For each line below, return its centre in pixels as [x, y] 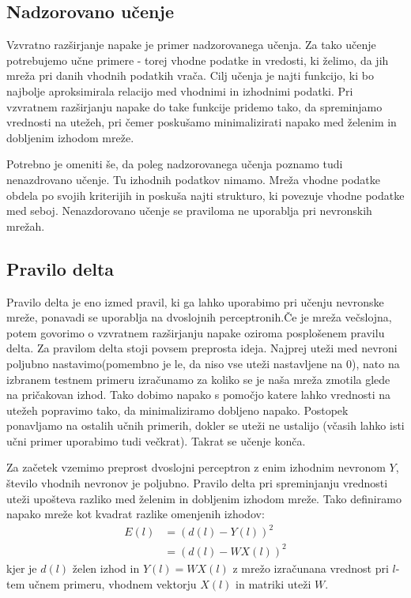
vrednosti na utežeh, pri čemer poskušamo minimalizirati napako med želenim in [202, 122]
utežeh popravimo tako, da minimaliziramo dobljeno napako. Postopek [177, 410]
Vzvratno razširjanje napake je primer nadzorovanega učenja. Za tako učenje [191, 45]
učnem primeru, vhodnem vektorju [112, 583]
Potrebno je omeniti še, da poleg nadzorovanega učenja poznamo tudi [175, 164]
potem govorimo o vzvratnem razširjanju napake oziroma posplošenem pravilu [196, 332]
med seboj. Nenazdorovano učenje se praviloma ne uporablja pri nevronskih [189, 211]
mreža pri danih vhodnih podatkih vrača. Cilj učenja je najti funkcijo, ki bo [190, 75]
